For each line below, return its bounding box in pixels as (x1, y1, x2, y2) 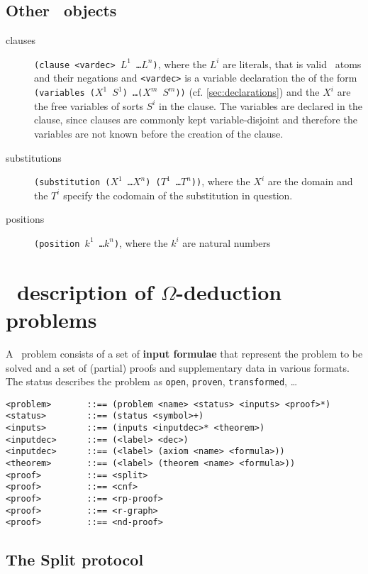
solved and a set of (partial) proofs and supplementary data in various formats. (6, 360, 350, 375)
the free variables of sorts (34, 98, 143, 113)
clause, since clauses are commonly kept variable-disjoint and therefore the (34, 112, 357, 127)
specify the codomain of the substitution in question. (63, 187, 293, 202)
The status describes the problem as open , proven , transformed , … (6, 374, 298, 389)
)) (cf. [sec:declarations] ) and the (175, 84, 320, 99)
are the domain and (267, 174, 353, 189)
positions (6, 211, 45, 226)
